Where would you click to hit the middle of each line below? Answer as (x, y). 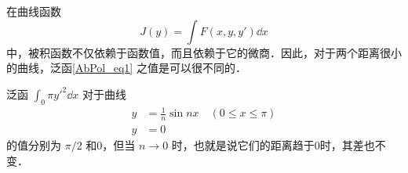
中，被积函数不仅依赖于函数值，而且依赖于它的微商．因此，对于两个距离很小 (204, 52)
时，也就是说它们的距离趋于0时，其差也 (273, 144)
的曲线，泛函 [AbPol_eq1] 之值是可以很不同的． (126, 68)
